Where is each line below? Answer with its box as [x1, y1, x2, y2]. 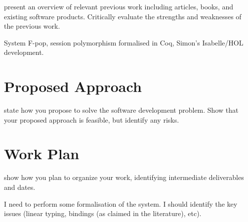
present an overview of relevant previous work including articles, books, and [4, 1, 234, 11]
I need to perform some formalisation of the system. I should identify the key [4, 198, 238, 209]
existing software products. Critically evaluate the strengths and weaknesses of [4, 11, 242, 21]
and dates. [4, 182, 36, 192]
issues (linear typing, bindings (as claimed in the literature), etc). [4, 208, 202, 219]
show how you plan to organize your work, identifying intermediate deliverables [4, 172, 244, 182]
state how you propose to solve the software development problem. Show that [4, 105, 239, 115]
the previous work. [4, 21, 60, 31]
